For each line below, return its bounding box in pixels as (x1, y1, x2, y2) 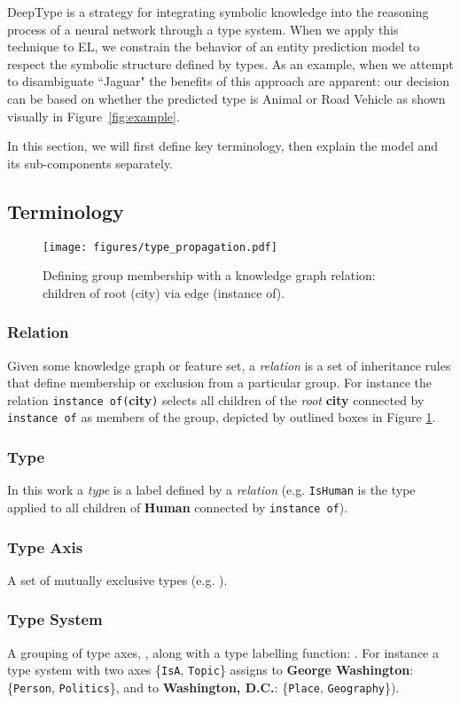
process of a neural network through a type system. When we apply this (7, 20, 399, 38)
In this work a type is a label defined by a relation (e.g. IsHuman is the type (7, 480, 416, 499)
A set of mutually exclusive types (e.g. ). (7, 570, 228, 589)
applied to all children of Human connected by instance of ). (7, 497, 348, 516)
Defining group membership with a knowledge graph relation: (43, 266, 376, 285)
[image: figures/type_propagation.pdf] (43, 240, 277, 254)
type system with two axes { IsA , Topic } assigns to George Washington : (7, 660, 414, 679)
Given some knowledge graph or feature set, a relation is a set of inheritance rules (7, 355, 451, 374)
